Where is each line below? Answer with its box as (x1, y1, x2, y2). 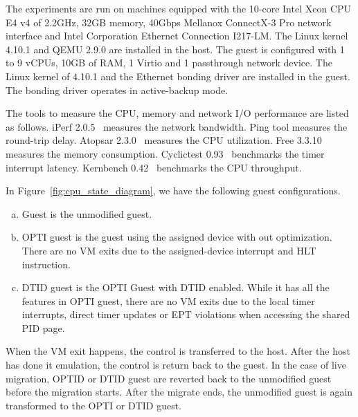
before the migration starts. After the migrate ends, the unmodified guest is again (6, 384, 353, 399)
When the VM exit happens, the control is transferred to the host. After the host (6, 344, 350, 358)
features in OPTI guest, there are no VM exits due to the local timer (21, 293, 315, 308)
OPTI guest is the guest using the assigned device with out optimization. (21, 230, 332, 244)
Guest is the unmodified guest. (21, 206, 152, 221)
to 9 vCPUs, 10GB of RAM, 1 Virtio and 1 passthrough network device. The (6, 55, 332, 70)
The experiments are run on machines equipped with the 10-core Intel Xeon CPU (6, 1, 352, 15)
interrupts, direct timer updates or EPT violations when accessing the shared (21, 307, 350, 322)
